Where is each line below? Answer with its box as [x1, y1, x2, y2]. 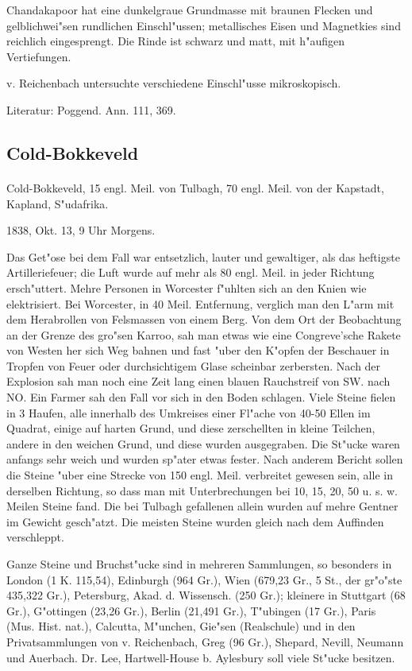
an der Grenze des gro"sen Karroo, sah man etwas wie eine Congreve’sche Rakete [6, 326, 401, 343]
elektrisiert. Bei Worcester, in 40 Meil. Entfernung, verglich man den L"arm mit [6, 295, 395, 312]
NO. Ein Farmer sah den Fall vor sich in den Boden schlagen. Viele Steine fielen [6, 389, 396, 405]
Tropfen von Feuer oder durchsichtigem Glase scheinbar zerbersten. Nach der [6, 357, 381, 374]
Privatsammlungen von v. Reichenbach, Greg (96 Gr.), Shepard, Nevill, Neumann [6, 633, 404, 650]
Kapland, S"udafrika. [6, 195, 109, 211]
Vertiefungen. [6, 48, 71, 64]
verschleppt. [6, 529, 64, 545]
